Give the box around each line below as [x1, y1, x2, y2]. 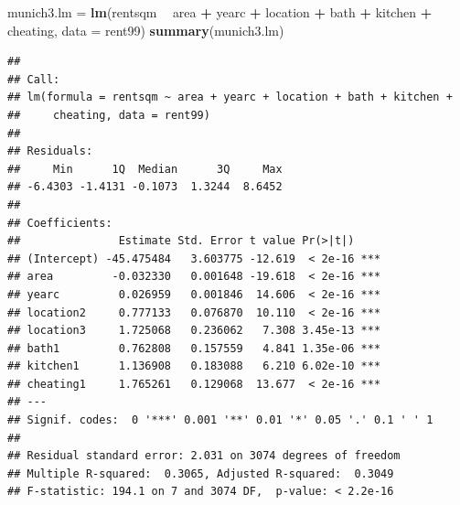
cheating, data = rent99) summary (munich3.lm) [7, 20, 284, 39]
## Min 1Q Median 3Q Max [7, 162, 283, 176]
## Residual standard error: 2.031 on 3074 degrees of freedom [7, 449, 401, 463]
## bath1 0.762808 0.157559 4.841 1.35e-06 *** [7, 341, 381, 355]
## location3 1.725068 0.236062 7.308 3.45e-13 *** [7, 324, 381, 338]
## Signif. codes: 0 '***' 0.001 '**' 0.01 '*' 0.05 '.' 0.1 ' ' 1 [7, 414, 433, 427]
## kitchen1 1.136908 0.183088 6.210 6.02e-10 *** [7, 360, 381, 373]
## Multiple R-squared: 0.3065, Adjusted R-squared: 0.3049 [7, 467, 394, 480]
